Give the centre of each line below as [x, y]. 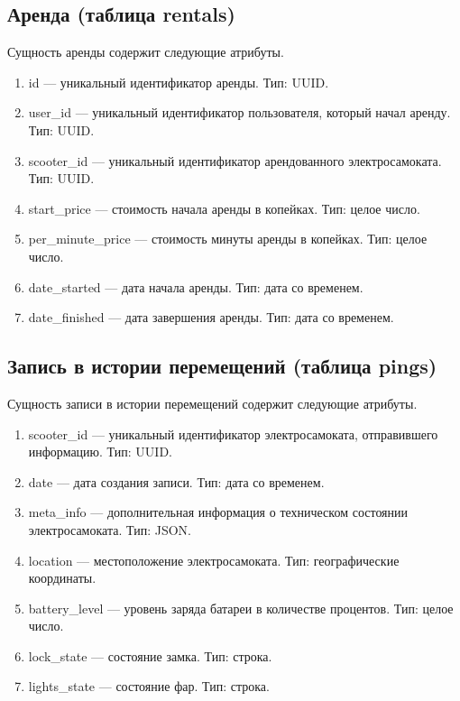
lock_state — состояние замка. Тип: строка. [150, 655]
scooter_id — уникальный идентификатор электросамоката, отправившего [233, 434]
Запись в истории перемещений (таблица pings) [222, 366]
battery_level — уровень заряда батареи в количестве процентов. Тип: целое [241, 608]
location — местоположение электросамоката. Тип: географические [214, 560]
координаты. [62, 578]
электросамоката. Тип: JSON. [110, 529]
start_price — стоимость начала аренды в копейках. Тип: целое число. [224, 208]
